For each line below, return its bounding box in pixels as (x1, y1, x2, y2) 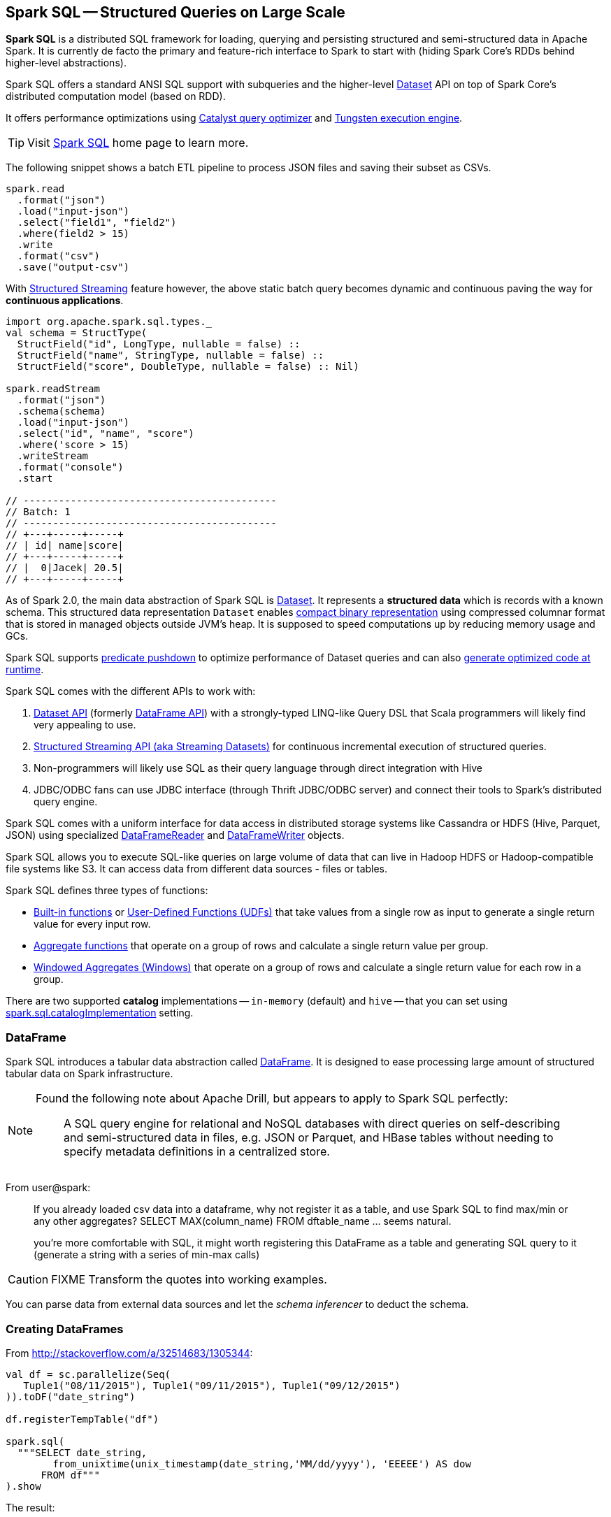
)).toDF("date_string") (6, 1390, 136, 1402)
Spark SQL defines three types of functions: (6, 884, 208, 897)
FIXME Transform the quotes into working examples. (51, 1272, 327, 1287)
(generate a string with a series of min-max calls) (34, 1249, 260, 1261)
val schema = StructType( (6, 327, 148, 339)
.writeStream (17, 450, 89, 462)
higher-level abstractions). (6, 57, 127, 69)
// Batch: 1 (6, 506, 71, 518)
